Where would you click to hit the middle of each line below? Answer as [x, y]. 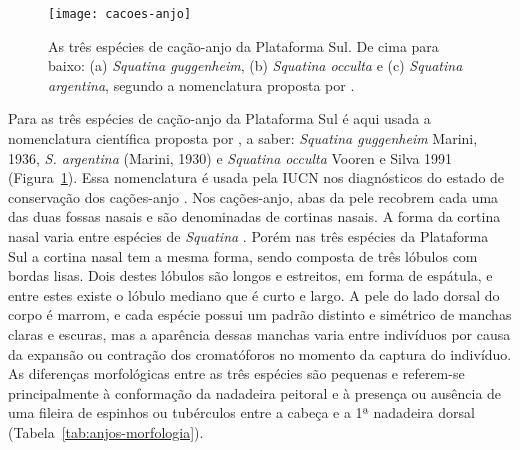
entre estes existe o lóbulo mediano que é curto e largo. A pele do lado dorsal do [254, 294]
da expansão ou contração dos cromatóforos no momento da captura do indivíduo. [260, 353]
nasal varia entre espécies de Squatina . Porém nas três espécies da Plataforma [248, 236]
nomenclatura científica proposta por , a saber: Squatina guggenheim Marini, [243, 138]
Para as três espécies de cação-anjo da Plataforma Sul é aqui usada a [219, 118]
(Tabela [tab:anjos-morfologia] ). [106, 431]
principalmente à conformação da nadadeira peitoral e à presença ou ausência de [255, 392]
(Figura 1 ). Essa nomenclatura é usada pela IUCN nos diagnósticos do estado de [256, 177]
